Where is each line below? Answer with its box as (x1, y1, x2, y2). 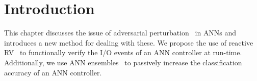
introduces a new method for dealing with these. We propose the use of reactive (4, 37, 253, 48)
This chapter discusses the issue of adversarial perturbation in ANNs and (4, 27, 237, 38)
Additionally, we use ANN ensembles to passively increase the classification (4, 57, 242, 67)
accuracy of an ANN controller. (4, 67, 102, 77)
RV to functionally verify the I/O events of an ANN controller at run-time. (4, 47, 242, 58)
